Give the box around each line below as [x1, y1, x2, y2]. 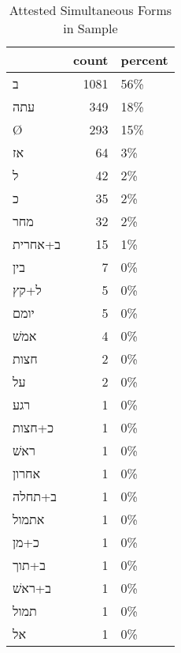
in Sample [63, 19, 118, 37]
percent [120, 51, 168, 69]
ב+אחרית [13, 235, 61, 253]
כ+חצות [13, 418, 54, 436]
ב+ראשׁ [13, 579, 51, 597]
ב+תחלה [13, 487, 57, 505]
